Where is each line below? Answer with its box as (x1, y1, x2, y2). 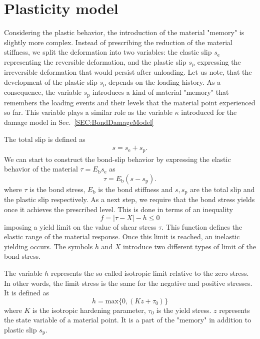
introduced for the (181, 107, 237, 117)
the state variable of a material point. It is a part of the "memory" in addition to (4, 314, 251, 325)
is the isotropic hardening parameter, (32, 304, 146, 315)
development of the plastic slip (4, 76, 97, 87)
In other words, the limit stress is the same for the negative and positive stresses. (4, 277, 252, 288)
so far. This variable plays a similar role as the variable (4, 107, 172, 117)
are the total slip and (190, 184, 255, 194)
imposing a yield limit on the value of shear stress (4, 221, 156, 232)
